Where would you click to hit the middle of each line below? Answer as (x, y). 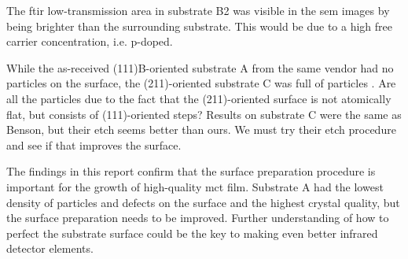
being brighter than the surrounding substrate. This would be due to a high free (199, 26)
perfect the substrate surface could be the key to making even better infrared (192, 233)
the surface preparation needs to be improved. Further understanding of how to (198, 218)
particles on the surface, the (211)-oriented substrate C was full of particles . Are (201, 83)
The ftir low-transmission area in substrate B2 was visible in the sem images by (198, 10)
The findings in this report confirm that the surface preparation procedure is (191, 171)
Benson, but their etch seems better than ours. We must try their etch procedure (201, 129)
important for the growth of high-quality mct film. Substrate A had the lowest (195, 186)
